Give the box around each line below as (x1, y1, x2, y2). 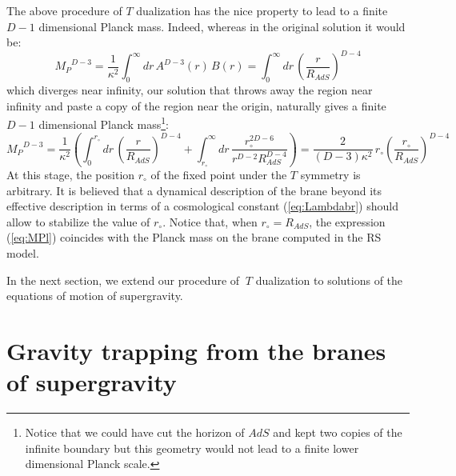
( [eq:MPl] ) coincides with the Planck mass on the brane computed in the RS (6, 229, 382, 246)
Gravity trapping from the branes (6, 334, 386, 366)
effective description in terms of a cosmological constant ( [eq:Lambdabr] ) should (6, 198, 398, 214)
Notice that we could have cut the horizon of (25, 424, 245, 441)
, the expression (309, 213, 386, 230)
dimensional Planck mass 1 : (38, 114, 169, 132)
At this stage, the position (6, 166, 135, 182)
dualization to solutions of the (255, 271, 403, 288)
